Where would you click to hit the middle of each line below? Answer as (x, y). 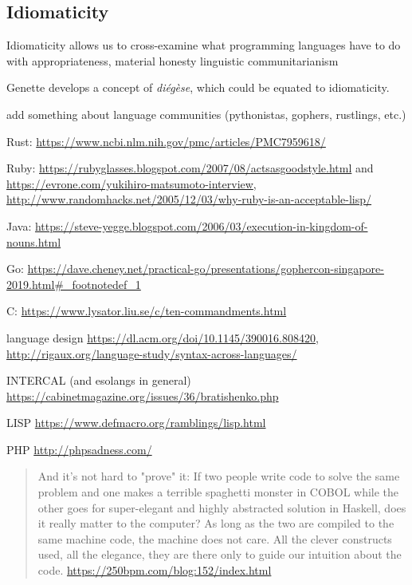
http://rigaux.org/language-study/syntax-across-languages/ (152, 353)
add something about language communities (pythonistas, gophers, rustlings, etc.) (206, 114)
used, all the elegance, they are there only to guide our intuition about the (220, 554)
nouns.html (34, 241)
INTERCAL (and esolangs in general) (99, 380)
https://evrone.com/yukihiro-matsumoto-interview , (131, 183)
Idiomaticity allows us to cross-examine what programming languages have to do (204, 45)
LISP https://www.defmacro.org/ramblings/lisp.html (136, 423)
